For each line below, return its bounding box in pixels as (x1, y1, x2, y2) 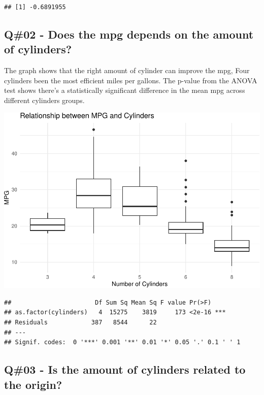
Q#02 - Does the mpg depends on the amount (4, 26, 254, 42)
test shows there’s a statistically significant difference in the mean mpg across (4, 85, 245, 95)
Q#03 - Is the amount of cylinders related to (4, 361, 246, 377)
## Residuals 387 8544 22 (4, 319, 157, 326)
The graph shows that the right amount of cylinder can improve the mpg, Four (4, 65, 250, 76)
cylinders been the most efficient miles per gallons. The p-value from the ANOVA (4, 75, 257, 85)
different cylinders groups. (4, 94, 85, 105)
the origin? (4, 376, 62, 392)
